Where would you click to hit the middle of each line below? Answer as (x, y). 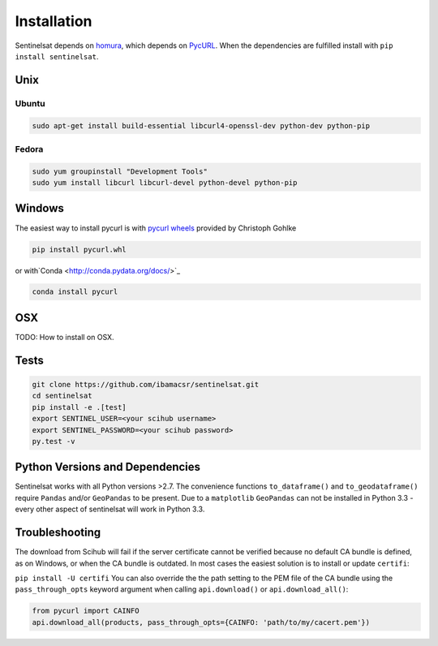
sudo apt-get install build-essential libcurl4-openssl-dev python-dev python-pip (201, 125)
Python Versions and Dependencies (108, 467)
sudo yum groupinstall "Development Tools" (120, 171)
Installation (54, 21)
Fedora (29, 149)
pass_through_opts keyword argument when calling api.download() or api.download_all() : (182, 589)
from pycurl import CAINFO (86, 611)
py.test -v (54, 441)
